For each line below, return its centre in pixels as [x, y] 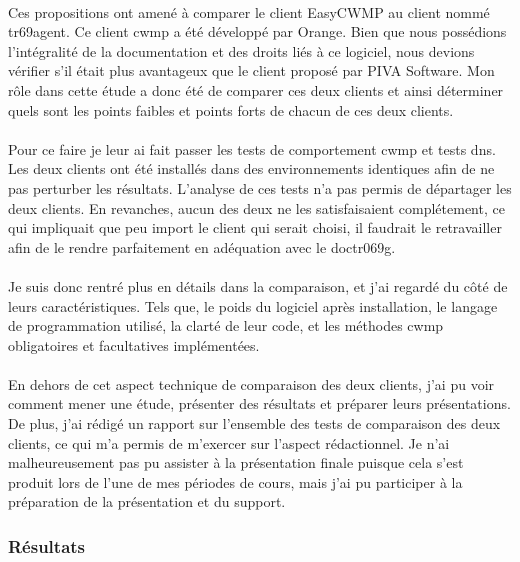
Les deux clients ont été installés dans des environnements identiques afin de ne [251, 168]
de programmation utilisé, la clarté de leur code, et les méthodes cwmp [226, 325]
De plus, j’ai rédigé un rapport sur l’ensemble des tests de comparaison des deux [254, 423]
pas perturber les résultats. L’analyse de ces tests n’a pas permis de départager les [260, 187]
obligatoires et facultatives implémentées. [134, 344]
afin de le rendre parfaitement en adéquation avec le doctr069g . [202, 246]
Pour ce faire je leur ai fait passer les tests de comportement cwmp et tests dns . [252, 148]
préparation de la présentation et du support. [147, 501]
